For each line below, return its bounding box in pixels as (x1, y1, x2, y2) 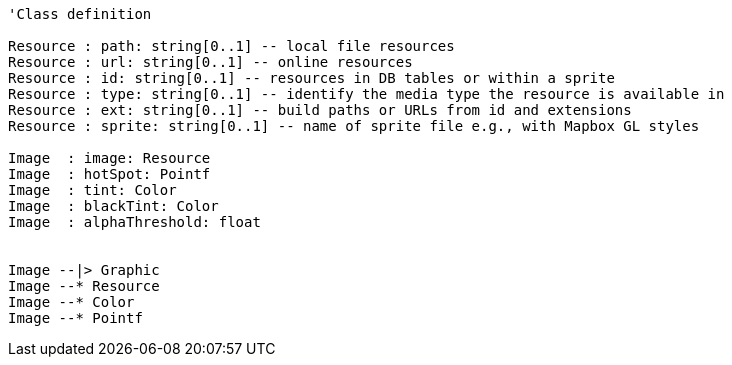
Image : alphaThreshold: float (8, 214, 261, 230)
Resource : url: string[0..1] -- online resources (8, 54, 413, 70)
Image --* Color (8, 294, 135, 310)
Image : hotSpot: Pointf (8, 166, 211, 182)
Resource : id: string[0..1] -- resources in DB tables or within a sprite (8, 70, 615, 86)
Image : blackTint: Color (8, 198, 219, 214)
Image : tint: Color (8, 182, 177, 198)
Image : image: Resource (8, 150, 211, 166)
